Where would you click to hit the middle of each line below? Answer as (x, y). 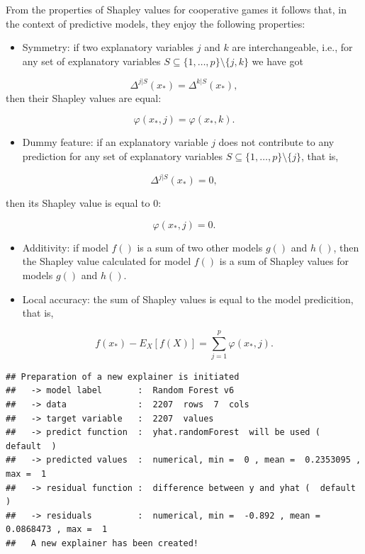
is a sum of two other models (200, 247)
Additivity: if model (65, 247)
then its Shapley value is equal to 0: (84, 203)
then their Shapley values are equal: (84, 97)
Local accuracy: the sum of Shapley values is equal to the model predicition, (188, 299)
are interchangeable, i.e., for (292, 47)
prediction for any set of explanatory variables (123, 156)
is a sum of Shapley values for (284, 261)
